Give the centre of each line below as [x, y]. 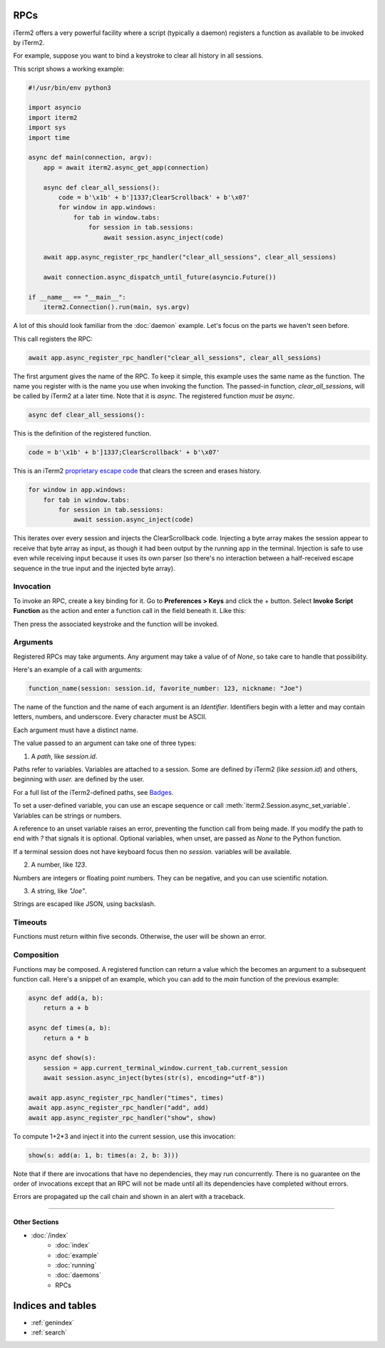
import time [49, 138]
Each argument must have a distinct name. [76, 730]
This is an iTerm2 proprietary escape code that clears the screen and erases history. [137, 471]
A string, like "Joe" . [59, 890]
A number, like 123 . [59, 865]
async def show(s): [62, 1058]
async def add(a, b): [66, 998]
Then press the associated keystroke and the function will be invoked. [116, 624]
